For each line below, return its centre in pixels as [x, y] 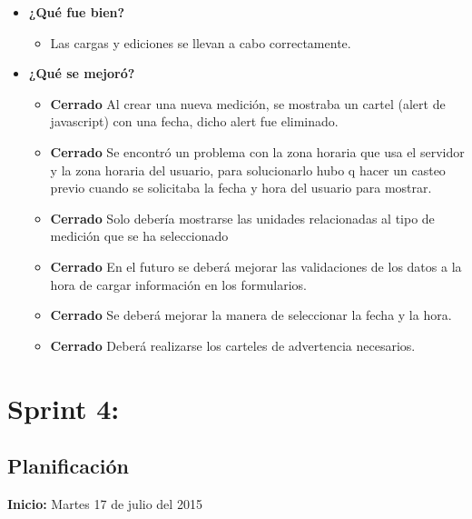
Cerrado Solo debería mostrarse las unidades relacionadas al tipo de [242, 218]
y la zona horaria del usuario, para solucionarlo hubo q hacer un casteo [248, 170]
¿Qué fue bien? [77, 12]
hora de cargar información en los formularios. [178, 284]
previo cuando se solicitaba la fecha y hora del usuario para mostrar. [241, 188]
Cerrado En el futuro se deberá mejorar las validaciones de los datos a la [256, 266]
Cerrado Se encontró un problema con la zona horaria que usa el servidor [257, 151]
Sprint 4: [64, 408]
